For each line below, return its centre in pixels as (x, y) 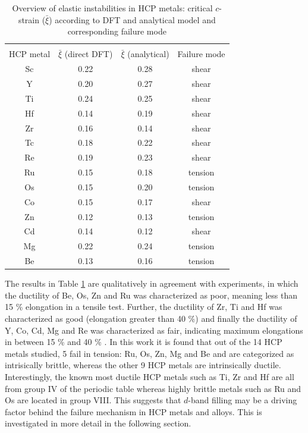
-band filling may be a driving (243, 400)
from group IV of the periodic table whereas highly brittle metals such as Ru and (153, 388)
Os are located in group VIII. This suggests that (93, 400)
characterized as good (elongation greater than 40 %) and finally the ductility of (151, 318)
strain (29, 19)
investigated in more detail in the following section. (98, 423)
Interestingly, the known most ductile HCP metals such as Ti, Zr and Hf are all (150, 376)
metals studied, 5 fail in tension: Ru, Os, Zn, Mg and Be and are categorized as (150, 353)
